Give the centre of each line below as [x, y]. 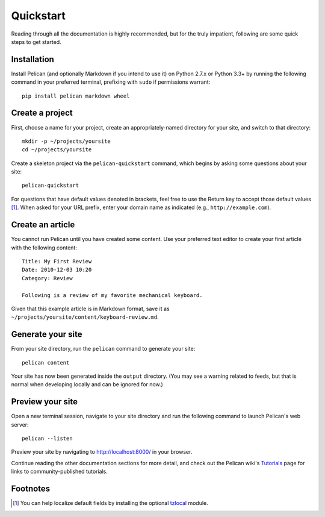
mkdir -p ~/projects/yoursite [67, 141]
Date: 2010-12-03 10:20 [57, 270]
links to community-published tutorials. [60, 472]
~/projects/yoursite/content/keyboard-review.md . [85, 317]
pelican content [46, 362]
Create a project [42, 113]
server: [20, 424]
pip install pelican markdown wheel [76, 96]
